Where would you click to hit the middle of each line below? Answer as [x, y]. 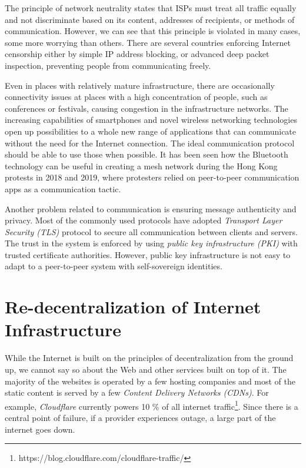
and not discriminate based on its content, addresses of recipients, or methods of [150, 19]
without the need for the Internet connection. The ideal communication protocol [150, 143]
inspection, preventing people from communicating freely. [108, 65]
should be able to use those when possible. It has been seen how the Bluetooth [147, 154]
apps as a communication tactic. [63, 188]
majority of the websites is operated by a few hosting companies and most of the [150, 381]
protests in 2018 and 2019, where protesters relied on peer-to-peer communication [152, 177]
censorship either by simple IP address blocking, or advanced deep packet [137, 54]
